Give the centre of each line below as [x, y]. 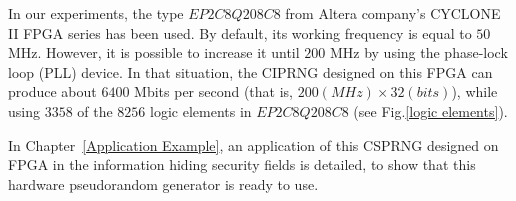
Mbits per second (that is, [214, 91]
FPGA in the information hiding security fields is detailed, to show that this [242, 164]
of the [95, 110]
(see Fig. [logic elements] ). [430, 110]
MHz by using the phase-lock [418, 52]
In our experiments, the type [96, 13]
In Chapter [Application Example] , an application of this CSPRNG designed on [253, 144]
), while [474, 91]
